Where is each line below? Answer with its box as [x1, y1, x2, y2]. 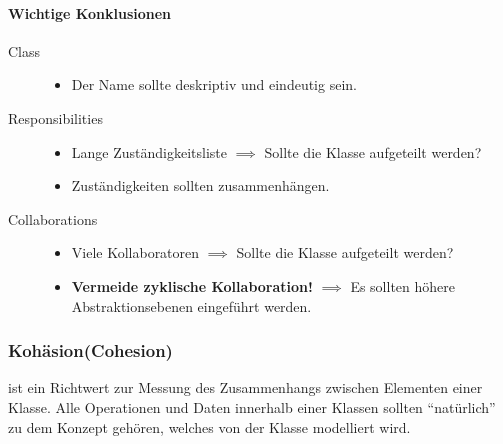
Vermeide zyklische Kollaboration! [71, 275, 313, 296]
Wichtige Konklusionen [8, 2, 172, 23]
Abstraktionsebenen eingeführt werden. [71, 295, 312, 316]
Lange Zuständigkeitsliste [71, 141, 228, 162]
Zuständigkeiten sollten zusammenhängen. [71, 175, 330, 196]
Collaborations [8, 208, 98, 229]
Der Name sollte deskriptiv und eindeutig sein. [71, 74, 357, 95]
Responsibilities [8, 107, 103, 128]
